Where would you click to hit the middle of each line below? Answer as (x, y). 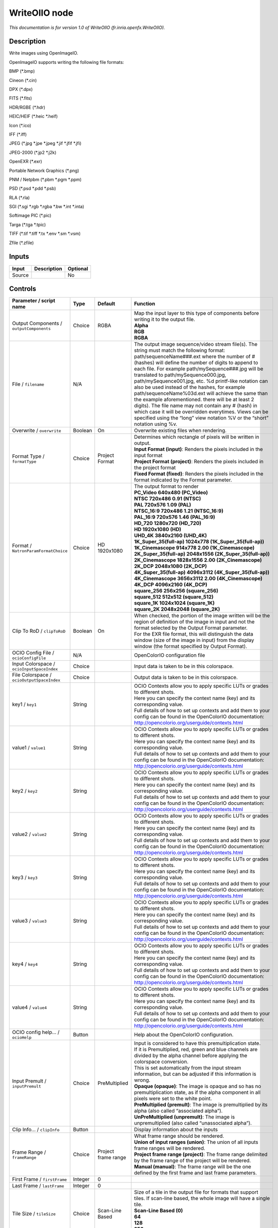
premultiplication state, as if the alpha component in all (197, 1092)
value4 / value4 (29, 1007)
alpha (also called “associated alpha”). (178, 1111)
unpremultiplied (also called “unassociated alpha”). (193, 1123)
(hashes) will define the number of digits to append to (196, 363)
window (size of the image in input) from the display (194, 640)
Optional (78, 269)
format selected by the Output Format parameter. (191, 628)
